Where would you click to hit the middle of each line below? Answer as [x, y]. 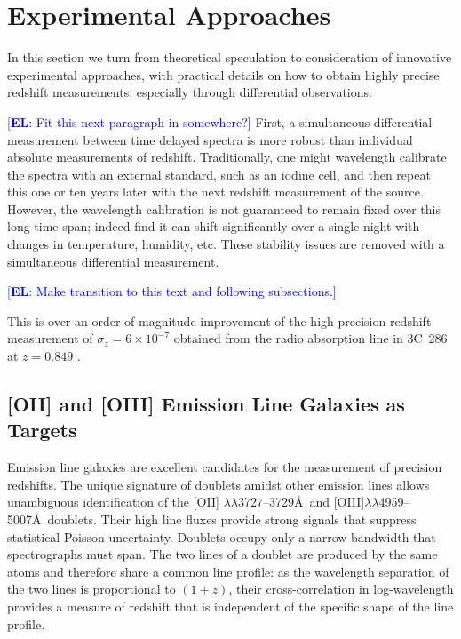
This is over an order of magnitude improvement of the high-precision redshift [219, 320]
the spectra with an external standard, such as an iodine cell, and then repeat [219, 174]
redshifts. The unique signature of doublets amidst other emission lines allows [219, 484]
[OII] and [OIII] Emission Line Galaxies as [206, 404]
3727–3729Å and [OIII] [301, 502]
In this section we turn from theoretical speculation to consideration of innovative [230, 57]
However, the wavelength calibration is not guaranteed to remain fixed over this [224, 208]
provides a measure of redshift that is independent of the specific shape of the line [230, 606]
